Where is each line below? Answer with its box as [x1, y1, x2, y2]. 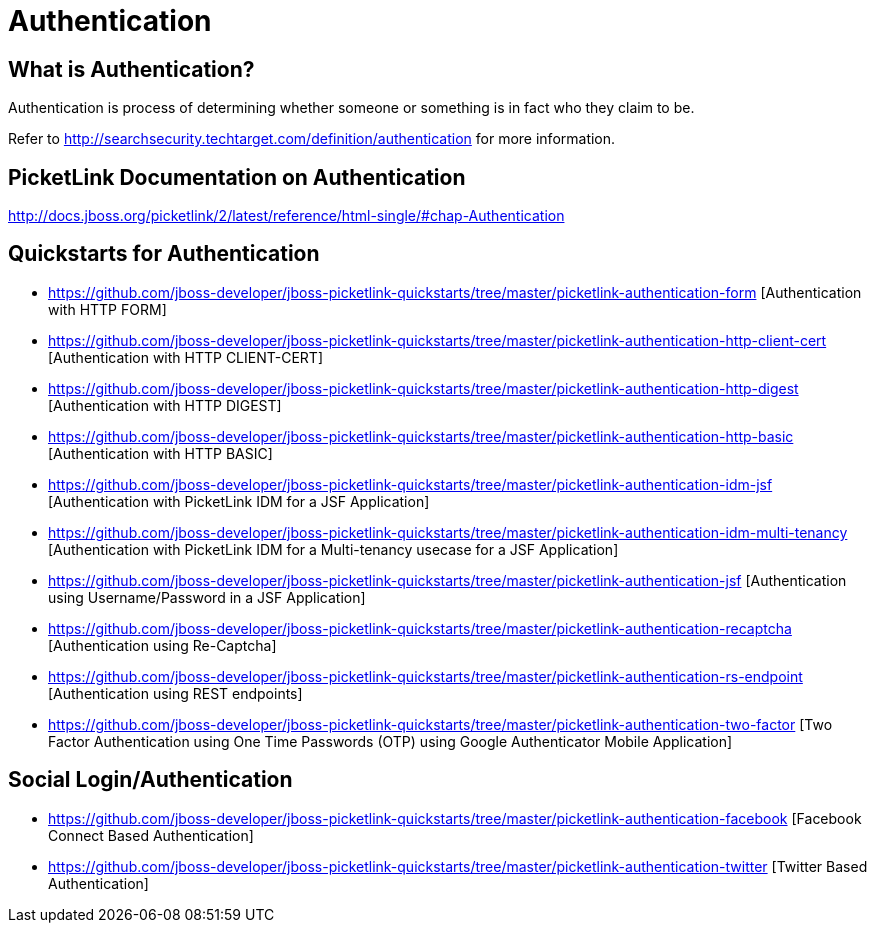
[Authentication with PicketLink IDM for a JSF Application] [48, 492, 430, 510]
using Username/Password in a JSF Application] [48, 588, 366, 606]
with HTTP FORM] [48, 300, 167, 318]
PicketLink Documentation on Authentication [8, 164, 466, 190]
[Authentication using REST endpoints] [48, 684, 303, 702]
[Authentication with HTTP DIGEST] [48, 396, 282, 414]
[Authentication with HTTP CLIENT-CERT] [48, 348, 323, 366]
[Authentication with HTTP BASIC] [48, 444, 273, 462]
